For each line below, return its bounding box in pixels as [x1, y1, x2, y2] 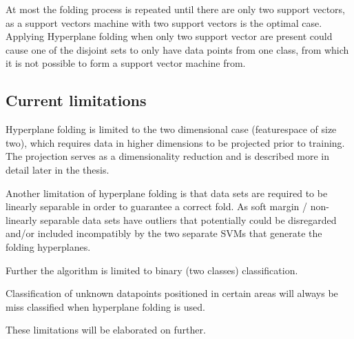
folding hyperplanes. [6, 239, 91, 254]
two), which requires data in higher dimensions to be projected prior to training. [6, 135, 345, 150]
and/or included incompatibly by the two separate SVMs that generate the [6, 226, 322, 240]
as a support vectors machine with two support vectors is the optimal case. [6, 15, 322, 30]
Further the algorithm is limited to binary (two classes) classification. [6, 263, 298, 277]
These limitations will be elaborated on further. [6, 322, 206, 337]
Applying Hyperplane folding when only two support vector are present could [6, 29, 333, 43]
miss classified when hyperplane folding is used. [6, 299, 205, 314]
